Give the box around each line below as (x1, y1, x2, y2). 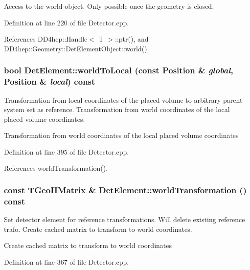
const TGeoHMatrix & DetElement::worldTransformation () (4, 184, 247, 196)
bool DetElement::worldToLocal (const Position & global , (4, 64, 233, 76)
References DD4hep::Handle (4, 34, 88, 44)
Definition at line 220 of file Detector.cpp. (4, 17, 129, 27)
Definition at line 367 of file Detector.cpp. (4, 257, 129, 267)
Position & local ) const (4, 75, 95, 88)
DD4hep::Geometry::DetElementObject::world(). (4, 43, 149, 53)
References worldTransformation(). (4, 163, 108, 173)
